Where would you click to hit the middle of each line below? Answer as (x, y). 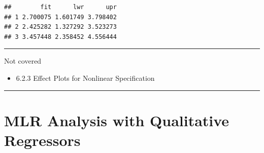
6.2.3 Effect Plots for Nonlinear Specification (85, 78)
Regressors (42, 140)
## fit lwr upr (60, 7)
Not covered (23, 61)
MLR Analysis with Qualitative (117, 120)
